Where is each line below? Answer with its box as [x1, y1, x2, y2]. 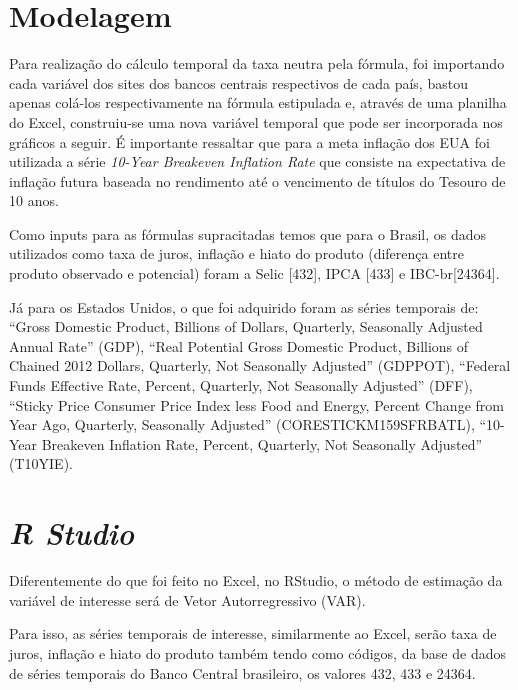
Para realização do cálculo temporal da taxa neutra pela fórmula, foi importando [9, 53, 505, 74]
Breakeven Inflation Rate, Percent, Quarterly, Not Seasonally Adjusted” [41, 433, 483, 454]
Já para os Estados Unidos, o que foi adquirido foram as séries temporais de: [9, 296, 479, 317]
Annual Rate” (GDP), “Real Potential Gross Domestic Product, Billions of [9, 335, 469, 356]
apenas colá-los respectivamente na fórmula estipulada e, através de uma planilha [9, 92, 507, 113]
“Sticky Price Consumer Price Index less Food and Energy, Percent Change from [9, 394, 504, 415]
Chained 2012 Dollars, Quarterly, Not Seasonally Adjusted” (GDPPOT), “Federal [9, 355, 511, 376]
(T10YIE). [9, 453, 73, 474]
